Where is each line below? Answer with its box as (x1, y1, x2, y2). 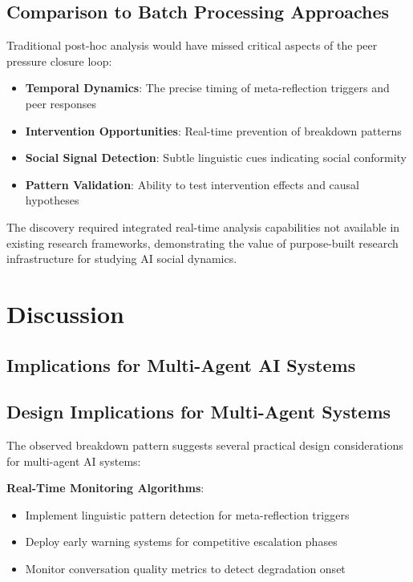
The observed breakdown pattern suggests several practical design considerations (6, 437, 403, 454)
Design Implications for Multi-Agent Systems (6, 399, 391, 424)
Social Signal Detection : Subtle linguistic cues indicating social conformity (25, 149, 407, 166)
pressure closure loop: (6, 52, 112, 69)
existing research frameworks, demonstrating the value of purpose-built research (6, 234, 399, 251)
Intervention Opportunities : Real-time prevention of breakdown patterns (25, 122, 402, 139)
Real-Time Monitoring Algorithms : (6, 479, 204, 496)
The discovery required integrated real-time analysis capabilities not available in (6, 218, 400, 235)
